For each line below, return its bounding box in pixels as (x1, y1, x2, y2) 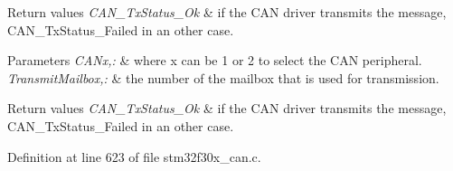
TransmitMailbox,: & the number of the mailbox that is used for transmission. (7, 68, 439, 87)
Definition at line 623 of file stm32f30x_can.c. (7, 147, 261, 166)
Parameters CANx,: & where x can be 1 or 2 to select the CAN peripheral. (7, 51, 422, 70)
